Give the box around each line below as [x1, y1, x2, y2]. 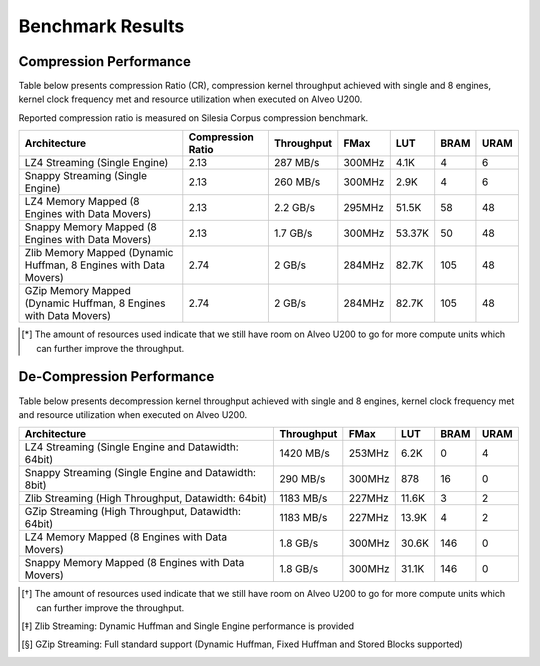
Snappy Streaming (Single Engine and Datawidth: [24, 466, 257, 480]
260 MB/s [273, 175, 321, 189]
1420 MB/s [279, 446, 330, 460]
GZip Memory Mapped [24, 284, 132, 298]
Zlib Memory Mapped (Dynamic [24, 246, 174, 260]
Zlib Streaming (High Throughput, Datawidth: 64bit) [24, 491, 267, 505]
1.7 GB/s [273, 226, 313, 240]
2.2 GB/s [273, 201, 315, 215]
